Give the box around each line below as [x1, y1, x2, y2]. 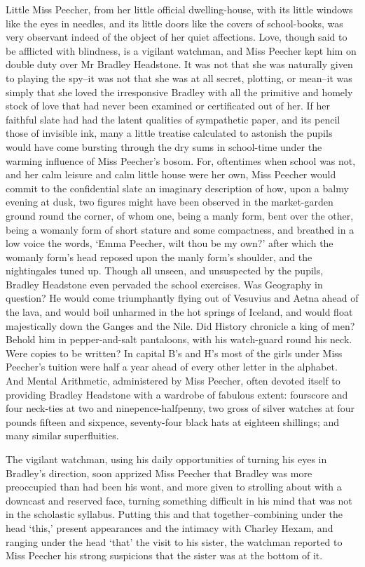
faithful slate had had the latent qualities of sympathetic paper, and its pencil [6, 112, 340, 126]
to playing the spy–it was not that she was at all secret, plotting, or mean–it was [6, 70, 352, 85]
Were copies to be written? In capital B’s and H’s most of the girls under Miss [6, 345, 343, 360]
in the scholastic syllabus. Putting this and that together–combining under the [6, 507, 343, 521]
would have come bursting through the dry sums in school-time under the [6, 139, 322, 154]
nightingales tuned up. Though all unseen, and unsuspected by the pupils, [6, 263, 324, 278]
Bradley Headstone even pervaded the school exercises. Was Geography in [6, 276, 323, 291]
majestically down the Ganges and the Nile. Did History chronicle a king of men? [6, 318, 355, 333]
